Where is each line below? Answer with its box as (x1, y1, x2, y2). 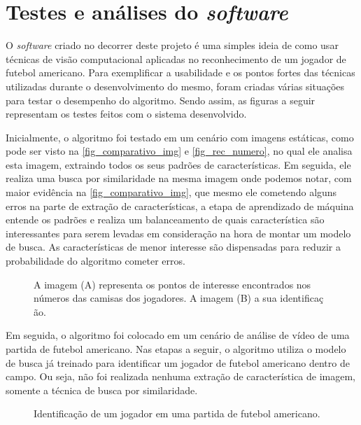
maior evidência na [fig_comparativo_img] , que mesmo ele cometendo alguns (6, 185, 337, 200)
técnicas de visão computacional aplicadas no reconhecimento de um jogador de (6, 51, 346, 66)
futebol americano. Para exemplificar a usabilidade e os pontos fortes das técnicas (6, 65, 355, 80)
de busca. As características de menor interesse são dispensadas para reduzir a (6, 239, 341, 254)
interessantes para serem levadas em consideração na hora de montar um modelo (6, 225, 351, 240)
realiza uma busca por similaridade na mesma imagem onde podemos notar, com (6, 171, 352, 186)
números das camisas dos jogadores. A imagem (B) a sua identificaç (34, 291, 324, 305)
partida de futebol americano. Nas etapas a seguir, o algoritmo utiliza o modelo (6, 342, 346, 356)
